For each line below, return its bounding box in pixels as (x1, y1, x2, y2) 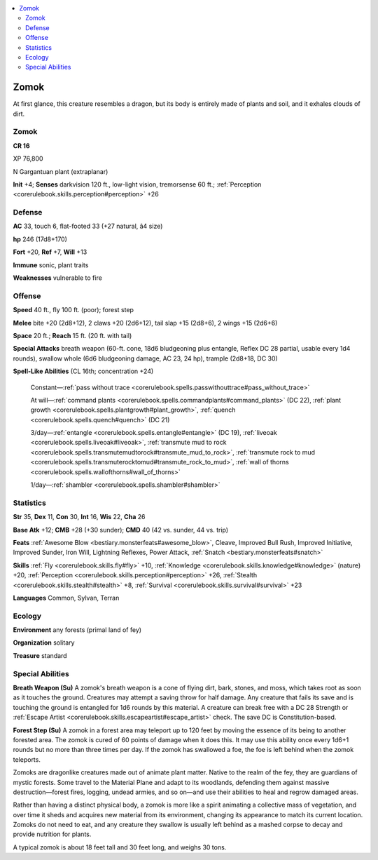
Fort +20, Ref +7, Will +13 (13, 248, 87, 256)
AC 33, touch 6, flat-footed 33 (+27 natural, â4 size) (13, 222, 163, 231)
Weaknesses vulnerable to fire (13, 274, 103, 282)
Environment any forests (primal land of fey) (13, 626, 142, 634)
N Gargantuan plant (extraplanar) (13, 167, 108, 175)
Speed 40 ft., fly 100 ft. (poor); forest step (13, 306, 134, 314)
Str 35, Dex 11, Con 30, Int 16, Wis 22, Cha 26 (13, 513, 146, 521)
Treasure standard (13, 651, 67, 659)
